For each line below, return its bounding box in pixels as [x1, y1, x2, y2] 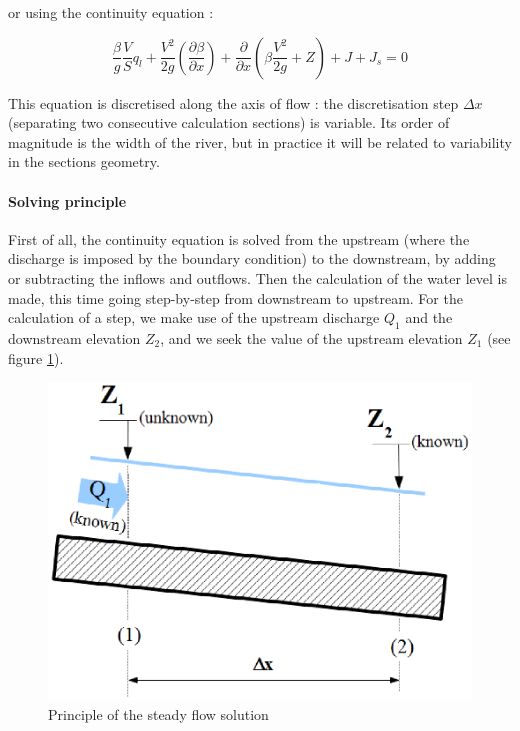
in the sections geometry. [8, 151, 160, 172]
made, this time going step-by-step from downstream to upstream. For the [8, 287, 463, 308]
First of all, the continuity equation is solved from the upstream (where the [8, 228, 470, 249]
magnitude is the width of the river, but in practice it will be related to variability [8, 131, 512, 152]
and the [405, 307, 453, 328]
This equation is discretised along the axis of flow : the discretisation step [8, 92, 459, 113]
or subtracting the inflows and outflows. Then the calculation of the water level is [8, 267, 507, 288]
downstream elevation [8, 327, 141, 348]
